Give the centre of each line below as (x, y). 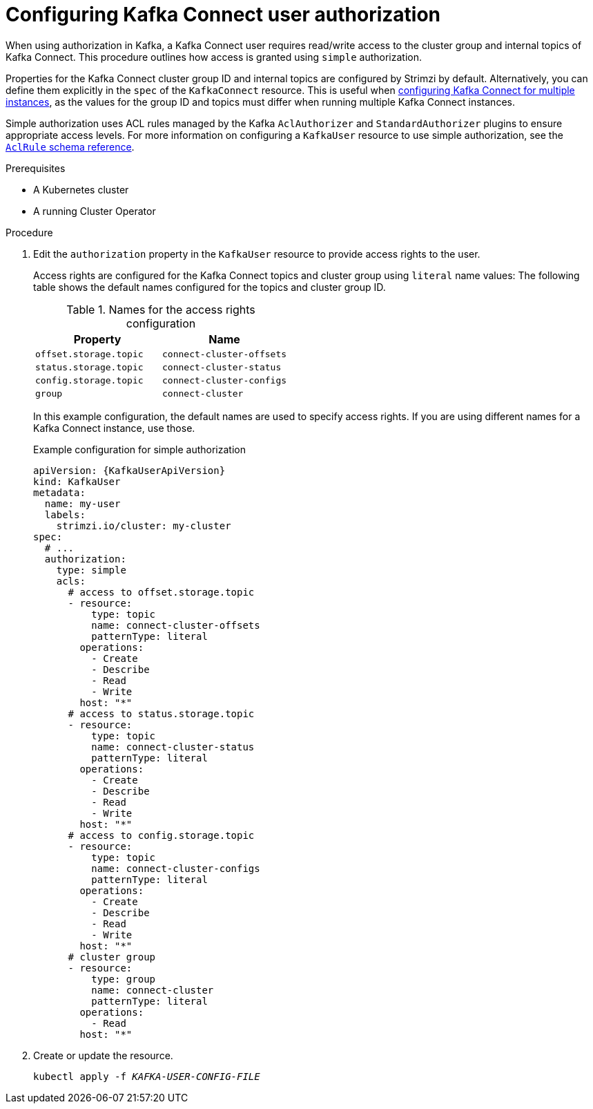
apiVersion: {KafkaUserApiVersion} (129, 470)
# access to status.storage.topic (161, 713)
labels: (65, 514)
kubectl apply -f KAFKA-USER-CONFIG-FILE (147, 1076)
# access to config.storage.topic (161, 835)
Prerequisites (36, 168)
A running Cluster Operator (95, 211)
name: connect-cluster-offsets (176, 625)
